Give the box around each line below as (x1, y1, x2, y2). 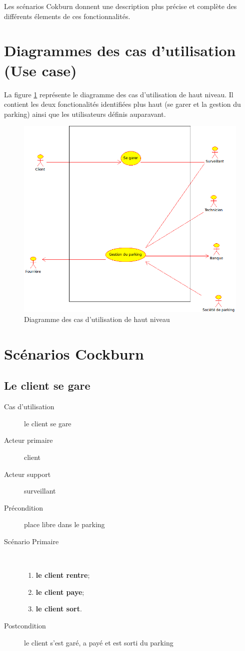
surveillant (24, 485, 56, 496)
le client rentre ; (35, 570, 90, 580)
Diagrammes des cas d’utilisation (4, 40, 236, 61)
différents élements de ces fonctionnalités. (4, 11, 130, 21)
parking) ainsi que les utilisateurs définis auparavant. (4, 108, 166, 119)
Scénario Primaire (4, 536, 59, 546)
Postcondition (4, 620, 46, 630)
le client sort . (35, 603, 82, 614)
